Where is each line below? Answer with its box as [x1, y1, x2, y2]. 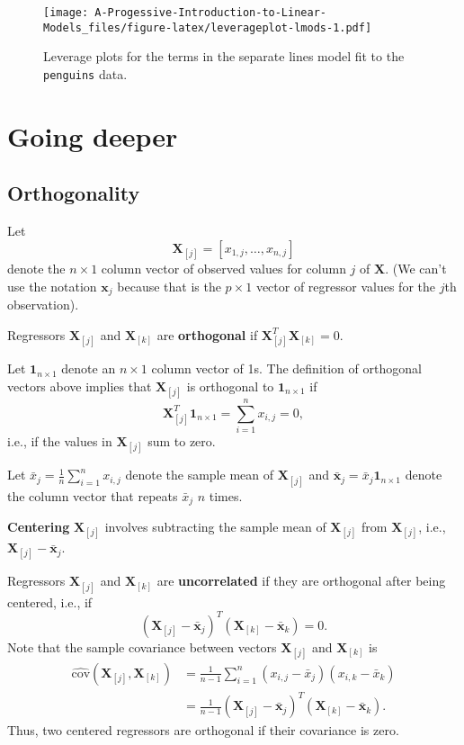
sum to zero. [147, 432, 216, 451]
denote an [61, 359, 116, 378]
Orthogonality [7, 179, 140, 207]
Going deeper [7, 117, 178, 154]
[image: [43, 6, 89, 19]
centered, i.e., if [7, 592, 93, 611]
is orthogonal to [186, 376, 274, 395]
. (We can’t [385, 258, 447, 277]
